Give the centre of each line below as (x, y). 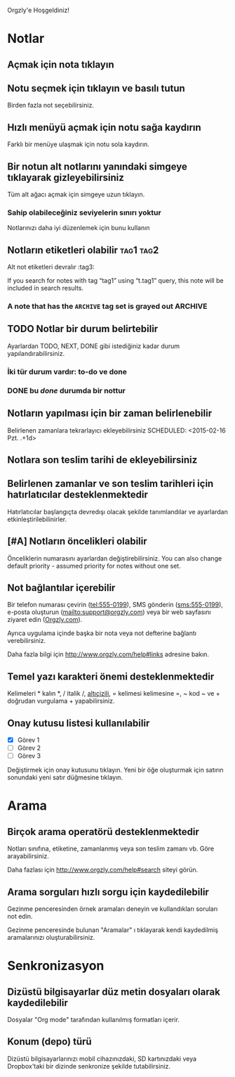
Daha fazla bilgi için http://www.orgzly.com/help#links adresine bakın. (108, 654)
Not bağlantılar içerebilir (61, 588)
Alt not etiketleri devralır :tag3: (51, 267)
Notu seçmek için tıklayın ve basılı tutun (96, 88)
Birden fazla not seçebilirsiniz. (51, 106)
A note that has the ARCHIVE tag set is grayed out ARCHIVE (107, 307)
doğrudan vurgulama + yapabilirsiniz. (61, 701)
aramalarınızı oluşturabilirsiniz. (51, 937)
